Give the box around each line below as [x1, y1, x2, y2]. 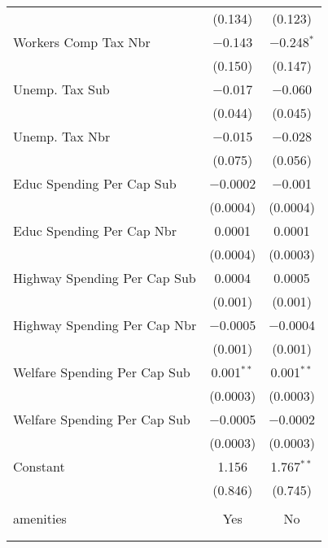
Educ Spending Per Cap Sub [13, 174, 177, 193]
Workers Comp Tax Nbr [13, 33, 151, 51]
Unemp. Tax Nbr [13, 127, 111, 146]
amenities [13, 509, 67, 528]
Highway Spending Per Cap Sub [13, 268, 196, 287]
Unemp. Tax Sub [13, 80, 110, 98]
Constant [13, 457, 65, 476]
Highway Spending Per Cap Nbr [13, 315, 197, 334]
